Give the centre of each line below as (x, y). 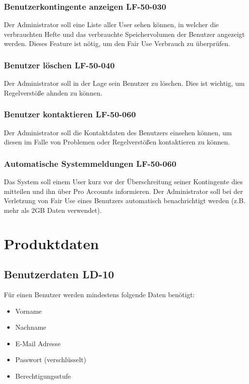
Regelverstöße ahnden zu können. (53, 92)
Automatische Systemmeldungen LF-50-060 (90, 163)
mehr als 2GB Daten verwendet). (53, 210)
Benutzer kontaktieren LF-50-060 (70, 114)
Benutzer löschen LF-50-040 (59, 65)
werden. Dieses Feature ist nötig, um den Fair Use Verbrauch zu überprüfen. (117, 43)
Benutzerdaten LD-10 (59, 274)
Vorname (29, 311)
